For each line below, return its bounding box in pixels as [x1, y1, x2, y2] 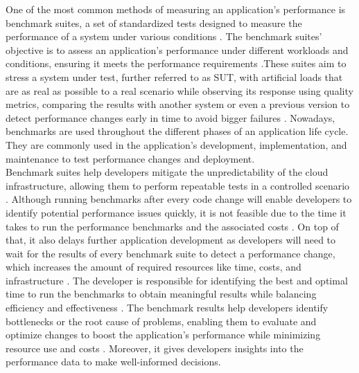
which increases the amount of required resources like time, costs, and [6, 260, 301, 274]
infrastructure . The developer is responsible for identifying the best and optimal [6, 273, 348, 287]
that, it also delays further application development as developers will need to [6, 233, 336, 247]
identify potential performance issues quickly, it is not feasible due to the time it [6, 205, 347, 219]
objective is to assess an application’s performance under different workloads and [6, 42, 349, 57]
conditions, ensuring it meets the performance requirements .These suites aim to [6, 56, 347, 71]
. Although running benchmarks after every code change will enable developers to [6, 192, 352, 206]
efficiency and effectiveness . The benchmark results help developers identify [6, 300, 329, 315]
